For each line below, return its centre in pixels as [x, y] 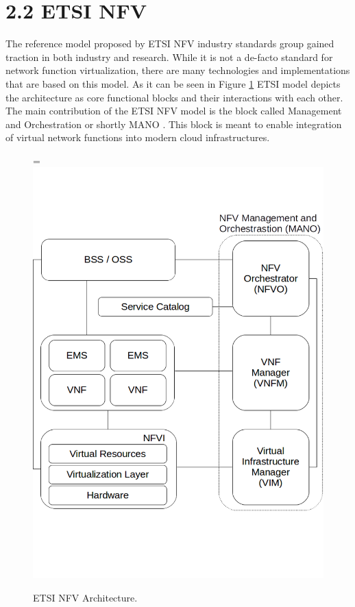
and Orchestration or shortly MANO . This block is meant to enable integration [174, 124]
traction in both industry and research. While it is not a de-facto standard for [169, 57]
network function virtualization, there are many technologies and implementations [178, 70]
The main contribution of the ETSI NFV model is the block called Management [174, 111]
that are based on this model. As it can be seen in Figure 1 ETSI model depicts [173, 83]
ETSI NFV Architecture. [85, 597]
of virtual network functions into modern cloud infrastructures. [138, 137]
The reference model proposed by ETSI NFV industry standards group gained [170, 44]
